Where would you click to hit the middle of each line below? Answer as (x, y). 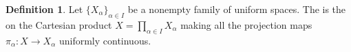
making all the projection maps (246, 24)
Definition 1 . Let (44, 9)
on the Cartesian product (59, 24)
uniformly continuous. (105, 40)
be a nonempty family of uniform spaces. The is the (237, 9)
